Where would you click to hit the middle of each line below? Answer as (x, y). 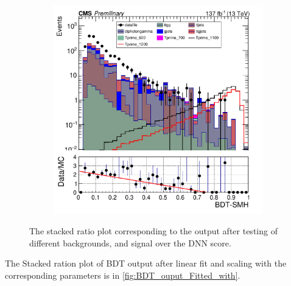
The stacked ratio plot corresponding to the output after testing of (153, 231)
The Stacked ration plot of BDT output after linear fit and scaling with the (146, 263)
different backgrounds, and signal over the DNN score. (130, 242)
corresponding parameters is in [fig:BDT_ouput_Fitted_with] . (123, 275)
